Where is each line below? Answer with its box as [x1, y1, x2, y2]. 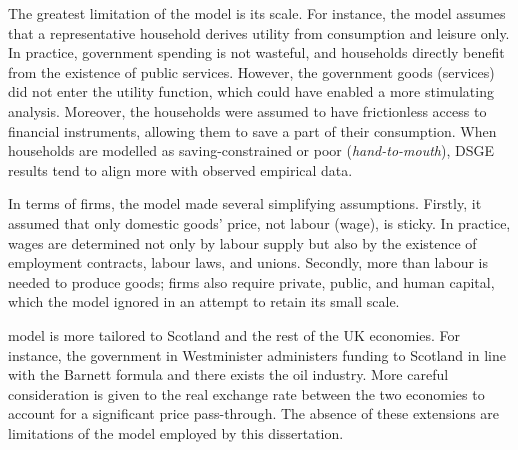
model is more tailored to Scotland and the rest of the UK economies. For [8, 324, 461, 345]
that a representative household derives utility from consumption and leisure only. [8, 22, 510, 43]
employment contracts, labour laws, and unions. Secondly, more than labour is [8, 252, 489, 273]
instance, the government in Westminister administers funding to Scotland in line [8, 344, 506, 365]
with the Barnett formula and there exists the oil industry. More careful [8, 364, 449, 385]
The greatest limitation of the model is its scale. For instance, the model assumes [8, 3, 506, 23]
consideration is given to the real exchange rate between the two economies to [8, 383, 485, 404]
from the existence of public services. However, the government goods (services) [8, 61, 495, 82]
